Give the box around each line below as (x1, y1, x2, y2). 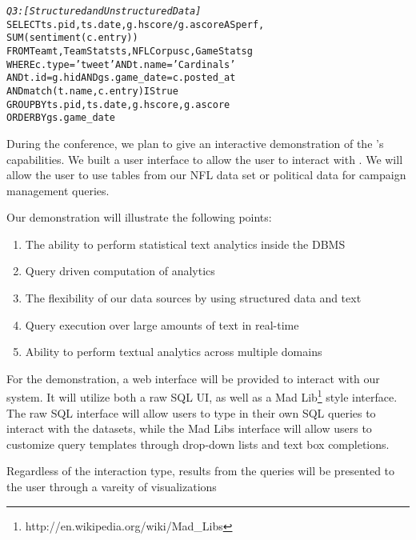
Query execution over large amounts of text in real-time (25, 316, 299, 333)
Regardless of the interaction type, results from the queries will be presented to (6, 462, 395, 479)
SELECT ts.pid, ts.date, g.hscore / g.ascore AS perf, (6, 18, 265, 30)
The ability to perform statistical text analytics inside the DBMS (25, 235, 346, 252)
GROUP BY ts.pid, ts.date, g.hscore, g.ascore (6, 98, 230, 110)
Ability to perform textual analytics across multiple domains (25, 343, 322, 360)
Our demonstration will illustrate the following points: (6, 209, 272, 226)
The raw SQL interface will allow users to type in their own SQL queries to (6, 404, 376, 421)
